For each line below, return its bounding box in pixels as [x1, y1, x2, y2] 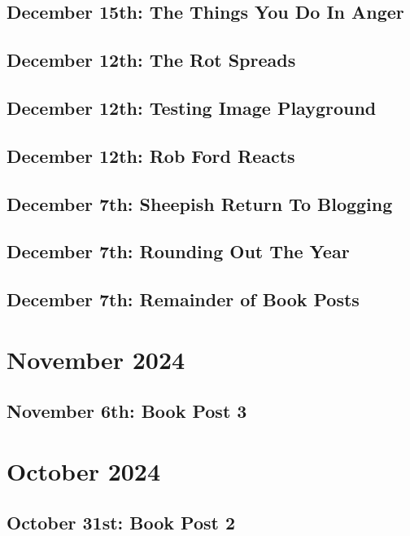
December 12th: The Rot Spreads [7, 47, 296, 72]
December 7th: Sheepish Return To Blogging [7, 191, 393, 216]
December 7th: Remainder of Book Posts [7, 287, 360, 312]
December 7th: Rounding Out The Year [7, 239, 350, 264]
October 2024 [7, 454, 161, 487]
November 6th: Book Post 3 [7, 398, 247, 424]
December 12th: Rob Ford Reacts [7, 143, 295, 168]
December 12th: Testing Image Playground [7, 94, 377, 120]
